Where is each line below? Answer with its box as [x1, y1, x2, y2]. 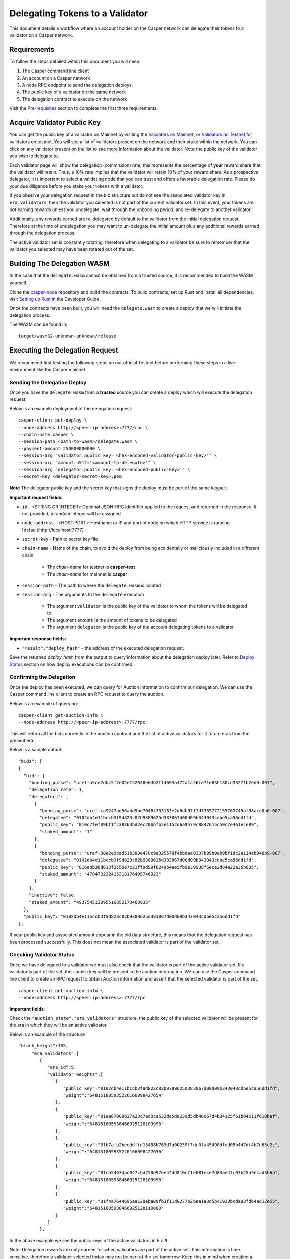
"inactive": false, [28, 892, 77, 898]
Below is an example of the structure [9, 1031, 85, 1037]
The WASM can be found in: [9, 321, 68, 327]
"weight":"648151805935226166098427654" [63, 1092, 164, 1098]
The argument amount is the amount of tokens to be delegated [47, 617, 177, 623]
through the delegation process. [9, 230, 76, 236]
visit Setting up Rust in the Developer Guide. [9, 296, 101, 302]
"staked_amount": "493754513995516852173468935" [28, 899, 151, 905]
